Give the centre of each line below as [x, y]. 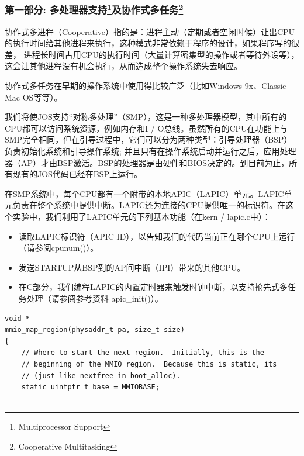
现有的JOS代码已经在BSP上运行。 [77, 174]
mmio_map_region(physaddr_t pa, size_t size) [95, 330]
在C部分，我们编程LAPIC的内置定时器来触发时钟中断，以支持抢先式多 [153, 287]
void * [17, 318]
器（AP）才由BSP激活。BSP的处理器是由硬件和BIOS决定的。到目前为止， [147, 162]
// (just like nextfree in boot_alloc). [101, 376]
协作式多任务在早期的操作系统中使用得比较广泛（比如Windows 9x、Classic [146, 86]
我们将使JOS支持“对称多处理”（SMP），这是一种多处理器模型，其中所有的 [146, 117]
